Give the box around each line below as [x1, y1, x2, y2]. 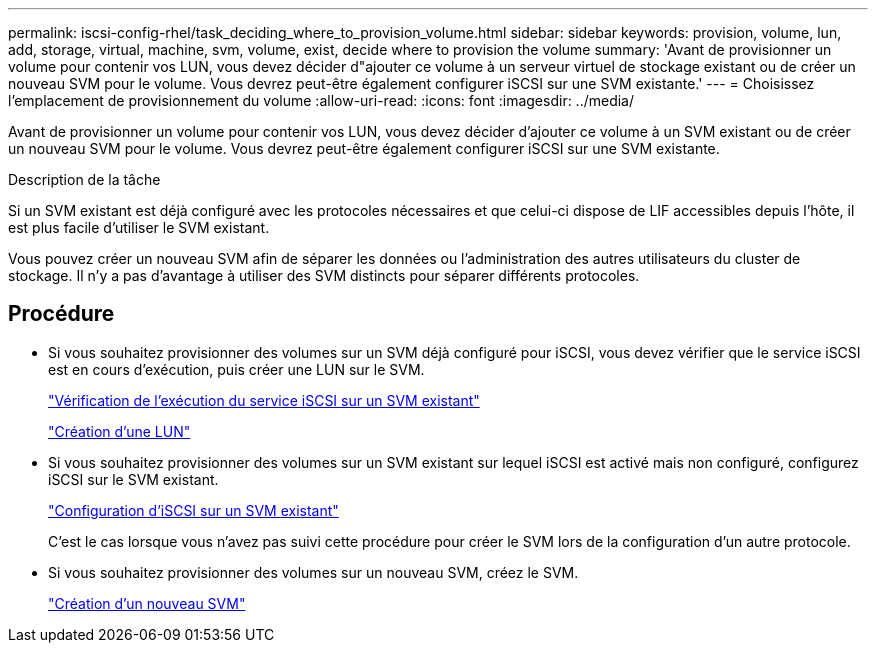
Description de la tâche [8, 171, 161, 188]
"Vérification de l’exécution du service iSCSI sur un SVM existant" [48, 391, 480, 409]
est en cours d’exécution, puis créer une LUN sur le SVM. [48, 360, 425, 378]
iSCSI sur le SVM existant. [48, 470, 219, 488]
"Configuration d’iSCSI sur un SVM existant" [48, 501, 339, 519]
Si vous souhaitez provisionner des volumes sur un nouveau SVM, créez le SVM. [48, 563, 579, 581]
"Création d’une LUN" [48, 422, 191, 440]
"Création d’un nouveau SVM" [48, 594, 246, 612]
